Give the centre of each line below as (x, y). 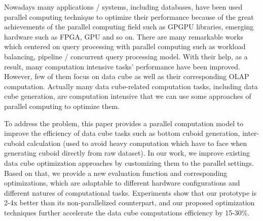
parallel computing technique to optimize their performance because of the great (129, 16)
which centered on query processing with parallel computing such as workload (125, 46)
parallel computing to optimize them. (62, 106)
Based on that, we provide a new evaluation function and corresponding (116, 173)
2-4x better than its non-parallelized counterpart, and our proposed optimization (129, 202)
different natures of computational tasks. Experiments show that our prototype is (130, 192)
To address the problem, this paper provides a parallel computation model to (124, 123)
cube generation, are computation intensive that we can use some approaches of (128, 96)
